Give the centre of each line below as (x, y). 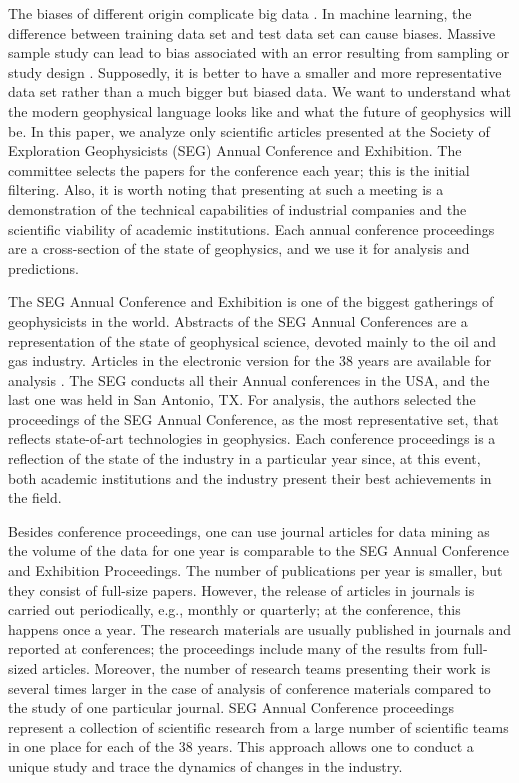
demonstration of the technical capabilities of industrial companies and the (237, 208)
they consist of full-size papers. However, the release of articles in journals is (241, 589)
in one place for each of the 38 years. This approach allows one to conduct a (241, 746)
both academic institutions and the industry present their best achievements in (250, 477)
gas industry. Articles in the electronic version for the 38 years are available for (250, 360)
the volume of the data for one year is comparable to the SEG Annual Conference (259, 550)
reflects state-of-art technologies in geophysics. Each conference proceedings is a (252, 438)
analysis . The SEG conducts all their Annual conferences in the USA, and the (249, 379)
